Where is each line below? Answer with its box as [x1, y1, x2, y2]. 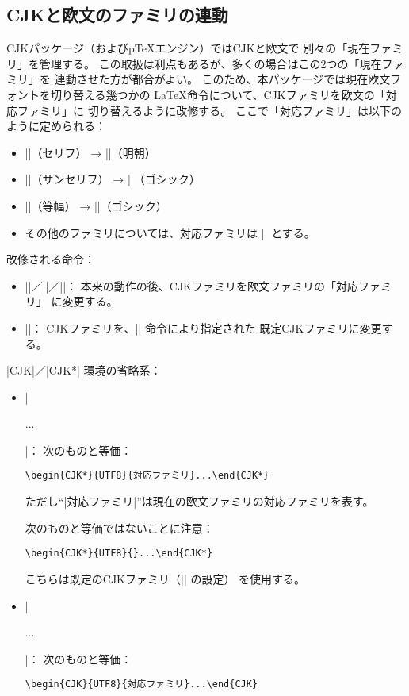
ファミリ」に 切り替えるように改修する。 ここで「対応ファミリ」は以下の [17, 102, 402, 118]
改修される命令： [6, 251, 95, 267]
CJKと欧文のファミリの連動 [6, 2, 228, 27]
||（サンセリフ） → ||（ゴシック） [25, 171, 201, 187]
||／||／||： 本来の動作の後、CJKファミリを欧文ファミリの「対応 [25, 277, 359, 294]
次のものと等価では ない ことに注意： [25, 519, 214, 536]
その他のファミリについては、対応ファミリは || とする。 [25, 224, 315, 240]
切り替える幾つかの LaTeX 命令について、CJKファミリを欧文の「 [50, 86, 386, 102]
